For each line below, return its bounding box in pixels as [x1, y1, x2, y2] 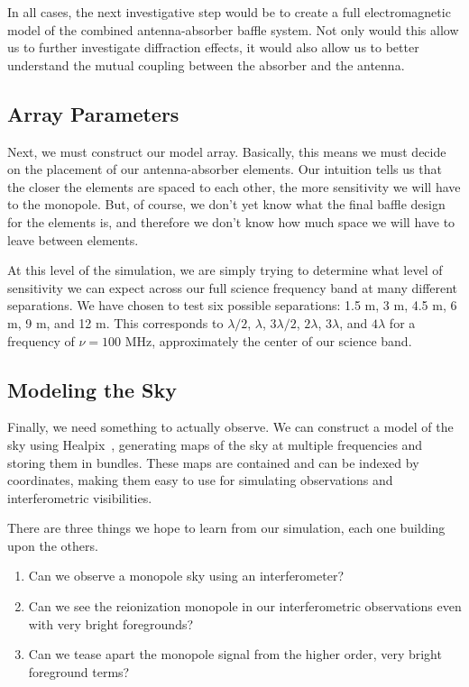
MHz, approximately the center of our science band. [124, 331, 412, 350]
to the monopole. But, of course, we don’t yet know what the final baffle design [7, 195, 446, 214]
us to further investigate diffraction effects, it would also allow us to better [7, 38, 419, 57]
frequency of [7, 331, 75, 350]
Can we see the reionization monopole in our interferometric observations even [28, 597, 462, 616]
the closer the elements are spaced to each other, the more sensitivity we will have [7, 177, 461, 196]
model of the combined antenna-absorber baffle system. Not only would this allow [7, 20, 459, 39]
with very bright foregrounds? [28, 614, 194, 633]
